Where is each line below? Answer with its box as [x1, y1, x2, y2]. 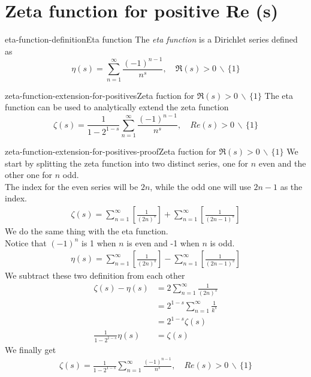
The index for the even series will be [5, 180, 138, 192]
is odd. [210, 236, 235, 249]
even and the [258, 156, 306, 169]
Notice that [5, 236, 47, 249]
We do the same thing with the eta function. [5, 225, 168, 237]
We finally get [5, 343, 56, 355]
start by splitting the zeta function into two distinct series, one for [5, 156, 249, 169]
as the [280, 180, 303, 192]
